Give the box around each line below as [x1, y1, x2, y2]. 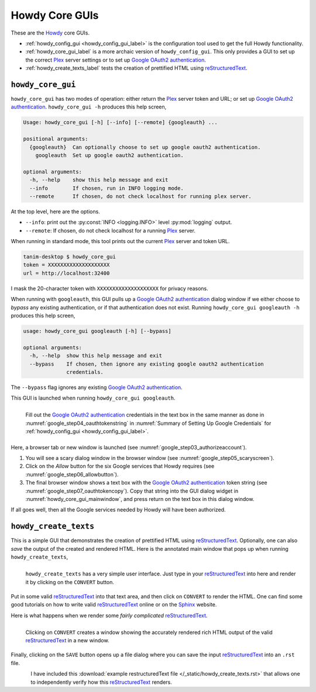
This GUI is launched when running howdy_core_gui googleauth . [11, 394, 176, 401]
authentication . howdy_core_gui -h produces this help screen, [11, 103, 167, 111]
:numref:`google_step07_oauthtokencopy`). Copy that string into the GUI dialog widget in [25, 487, 239, 495]
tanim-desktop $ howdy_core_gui [23, 254, 116, 260]
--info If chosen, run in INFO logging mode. [29, 185, 184, 192]
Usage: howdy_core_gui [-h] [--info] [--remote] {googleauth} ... [23, 119, 218, 126]
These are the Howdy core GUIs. [11, 29, 90, 36]
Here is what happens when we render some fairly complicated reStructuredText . [11, 612, 208, 619]
